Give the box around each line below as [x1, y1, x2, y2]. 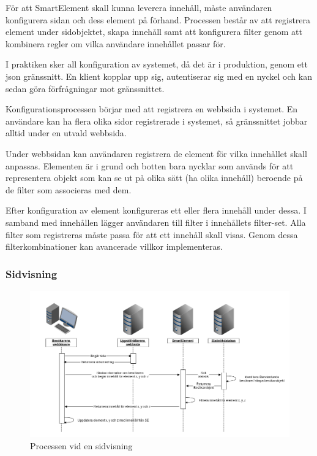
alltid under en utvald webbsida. [6, 126, 127, 139]
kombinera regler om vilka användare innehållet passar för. [6, 37, 226, 50]
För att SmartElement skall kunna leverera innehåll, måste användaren [6, 1, 272, 14]
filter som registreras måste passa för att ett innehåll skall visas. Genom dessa [6, 228, 298, 241]
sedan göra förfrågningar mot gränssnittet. [6, 82, 165, 95]
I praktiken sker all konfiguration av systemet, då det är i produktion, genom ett [6, 58, 308, 71]
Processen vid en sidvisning [30, 439, 133, 452]
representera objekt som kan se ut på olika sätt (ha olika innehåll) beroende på [6, 171, 303, 184]
